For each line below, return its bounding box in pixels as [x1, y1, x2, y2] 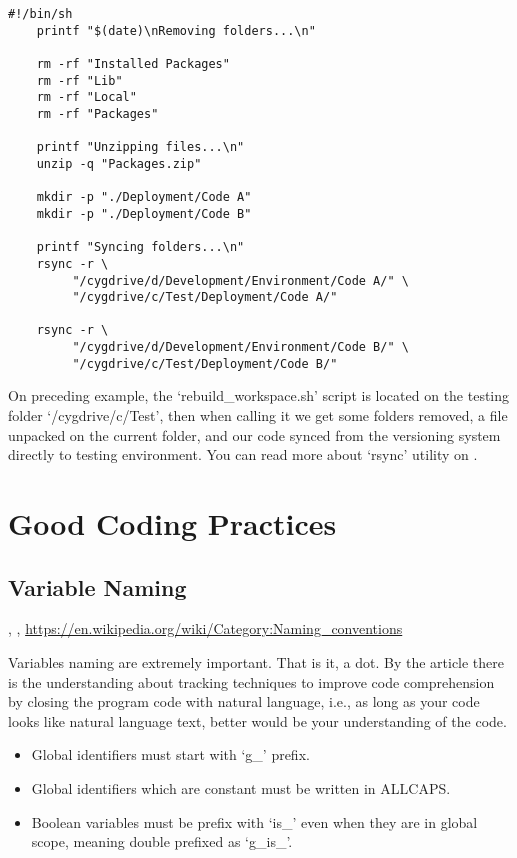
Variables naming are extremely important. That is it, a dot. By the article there [8, 651, 505, 672]
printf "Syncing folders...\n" [36, 240, 245, 255]
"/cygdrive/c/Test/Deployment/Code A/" [72, 290, 338, 305]
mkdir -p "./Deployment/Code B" [36, 206, 252, 221]
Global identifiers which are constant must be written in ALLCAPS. [31, 777, 451, 798]
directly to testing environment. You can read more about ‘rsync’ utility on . [8, 444, 478, 465]
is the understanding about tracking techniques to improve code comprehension [8, 671, 495, 692]
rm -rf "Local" [36, 90, 137, 105]
